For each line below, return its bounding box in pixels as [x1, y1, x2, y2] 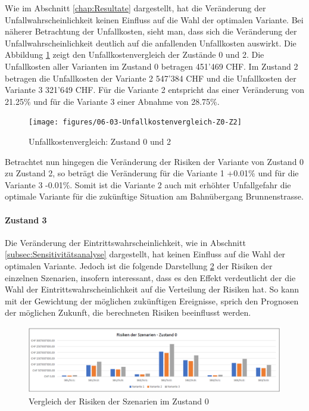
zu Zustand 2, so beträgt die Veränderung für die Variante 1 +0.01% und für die [5, 167, 299, 179]
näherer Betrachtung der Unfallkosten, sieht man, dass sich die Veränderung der [5, 25, 297, 38]
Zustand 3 [5, 213, 47, 226]
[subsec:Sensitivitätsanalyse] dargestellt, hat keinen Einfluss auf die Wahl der [5, 248, 286, 260]
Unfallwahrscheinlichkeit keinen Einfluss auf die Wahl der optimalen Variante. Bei [5, 13, 304, 26]
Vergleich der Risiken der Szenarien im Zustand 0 [29, 394, 209, 407]
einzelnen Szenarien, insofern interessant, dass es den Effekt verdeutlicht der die [5, 271, 296, 284]
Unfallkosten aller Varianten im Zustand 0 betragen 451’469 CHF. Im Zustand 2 [5, 60, 298, 72]
